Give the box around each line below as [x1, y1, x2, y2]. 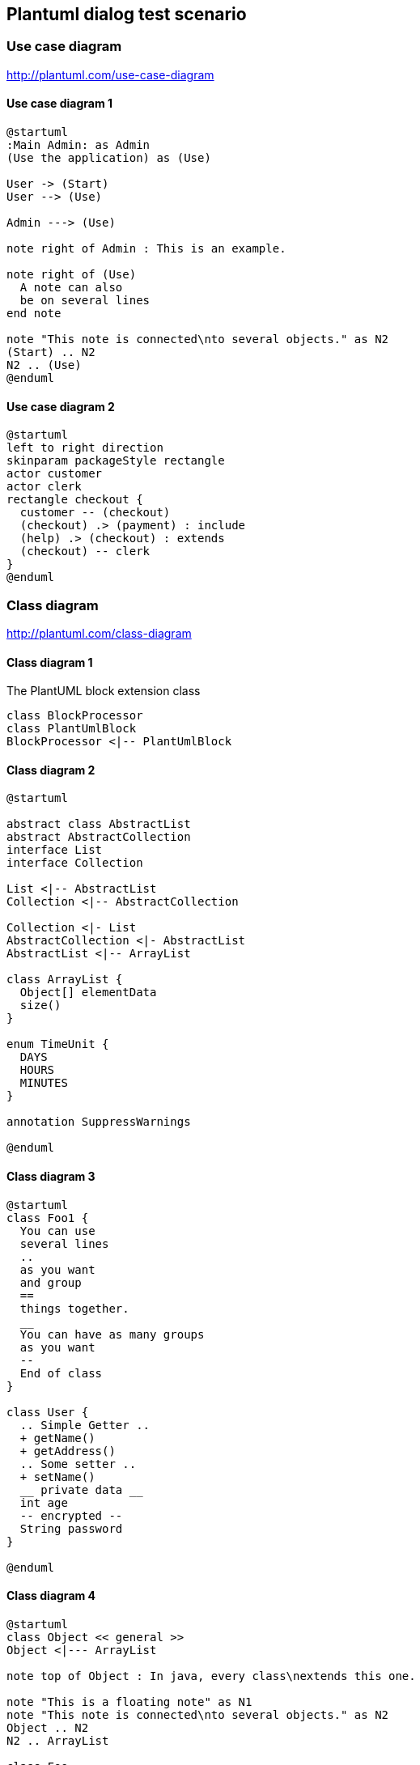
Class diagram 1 [6, 655, 93, 669]
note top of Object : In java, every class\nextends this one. [6, 1669, 416, 1682]
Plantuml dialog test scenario [6, 4, 247, 24]
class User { [6, 1405, 89, 1419]
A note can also [19, 281, 123, 295]
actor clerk [6, 480, 82, 494]
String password [19, 1521, 123, 1535]
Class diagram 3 [6, 1169, 95, 1184]
